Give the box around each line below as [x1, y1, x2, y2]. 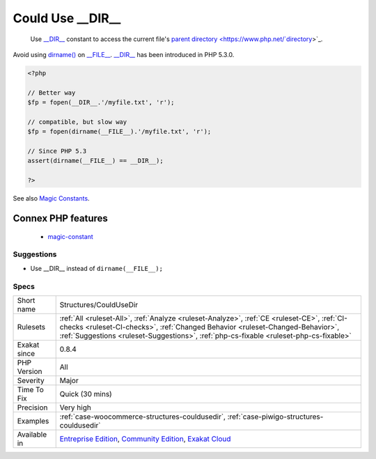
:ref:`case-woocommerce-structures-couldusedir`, [59, 412, 226, 421]
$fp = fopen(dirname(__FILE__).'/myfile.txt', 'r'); [27, 127, 212, 136]
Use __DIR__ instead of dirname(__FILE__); [30, 264, 164, 272]
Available [17, 429, 47, 439]
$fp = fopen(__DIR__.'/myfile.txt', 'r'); [27, 98, 175, 107]
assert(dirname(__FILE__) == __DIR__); [27, 157, 164, 165]
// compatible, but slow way [27, 118, 127, 125]
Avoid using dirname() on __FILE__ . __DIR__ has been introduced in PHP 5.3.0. [13, 50, 235, 59]
